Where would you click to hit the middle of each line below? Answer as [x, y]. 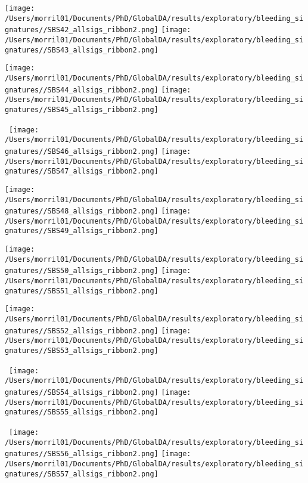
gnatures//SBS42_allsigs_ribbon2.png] [82, 30]
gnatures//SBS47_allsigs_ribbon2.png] [82, 171]
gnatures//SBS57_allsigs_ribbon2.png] [82, 474]
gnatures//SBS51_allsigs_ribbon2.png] [82, 291]
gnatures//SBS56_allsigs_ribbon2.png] [82, 454]
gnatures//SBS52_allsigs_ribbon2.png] [82, 331]
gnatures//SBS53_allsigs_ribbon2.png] [82, 351]
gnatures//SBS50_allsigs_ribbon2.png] [82, 271]
